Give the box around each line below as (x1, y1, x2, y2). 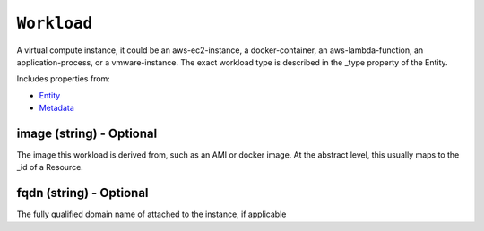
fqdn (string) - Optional (16, 185, 149, 201)
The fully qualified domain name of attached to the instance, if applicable (16, 209, 287, 219)
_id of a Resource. (16, 162, 84, 173)
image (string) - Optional (16, 125, 158, 141)
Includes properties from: (16, 73, 111, 84)
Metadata (39, 103, 75, 114)
